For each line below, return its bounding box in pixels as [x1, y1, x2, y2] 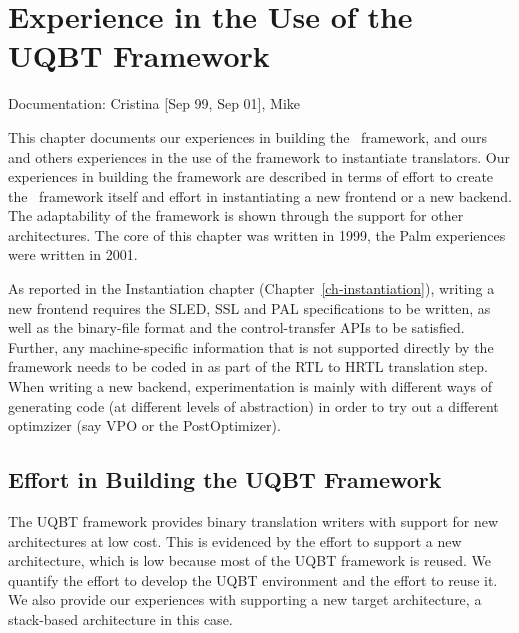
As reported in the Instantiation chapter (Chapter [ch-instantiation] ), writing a [8, 278, 495, 299]
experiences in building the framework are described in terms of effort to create [8, 166, 494, 187]
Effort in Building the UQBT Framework [8, 464, 442, 495]
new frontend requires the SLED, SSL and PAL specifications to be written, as [8, 297, 491, 318]
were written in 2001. [8, 244, 138, 265]
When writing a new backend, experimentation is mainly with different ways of [8, 376, 493, 397]
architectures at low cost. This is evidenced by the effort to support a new [8, 530, 462, 551]
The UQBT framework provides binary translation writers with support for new [8, 511, 499, 532]
